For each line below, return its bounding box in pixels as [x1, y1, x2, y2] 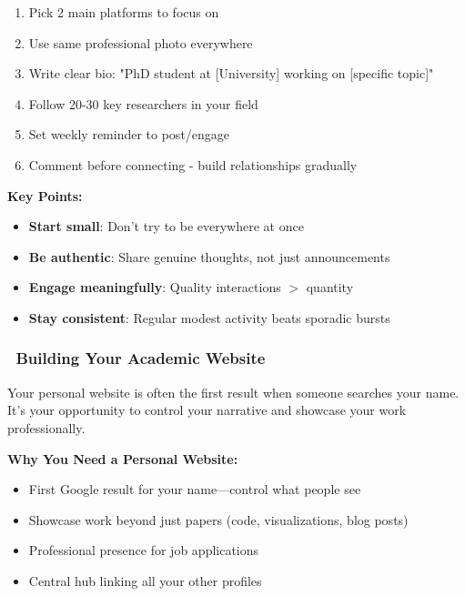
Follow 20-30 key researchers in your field [28, 94, 258, 113]
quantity [306, 278, 354, 297]
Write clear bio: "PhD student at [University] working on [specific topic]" [28, 64, 434, 83]
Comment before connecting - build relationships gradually [28, 155, 358, 174]
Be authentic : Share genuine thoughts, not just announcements [28, 247, 390, 266]
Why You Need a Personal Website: [7, 449, 238, 468]
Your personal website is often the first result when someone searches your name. [7, 382, 460, 401]
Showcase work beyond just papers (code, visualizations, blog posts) [28, 510, 409, 529]
